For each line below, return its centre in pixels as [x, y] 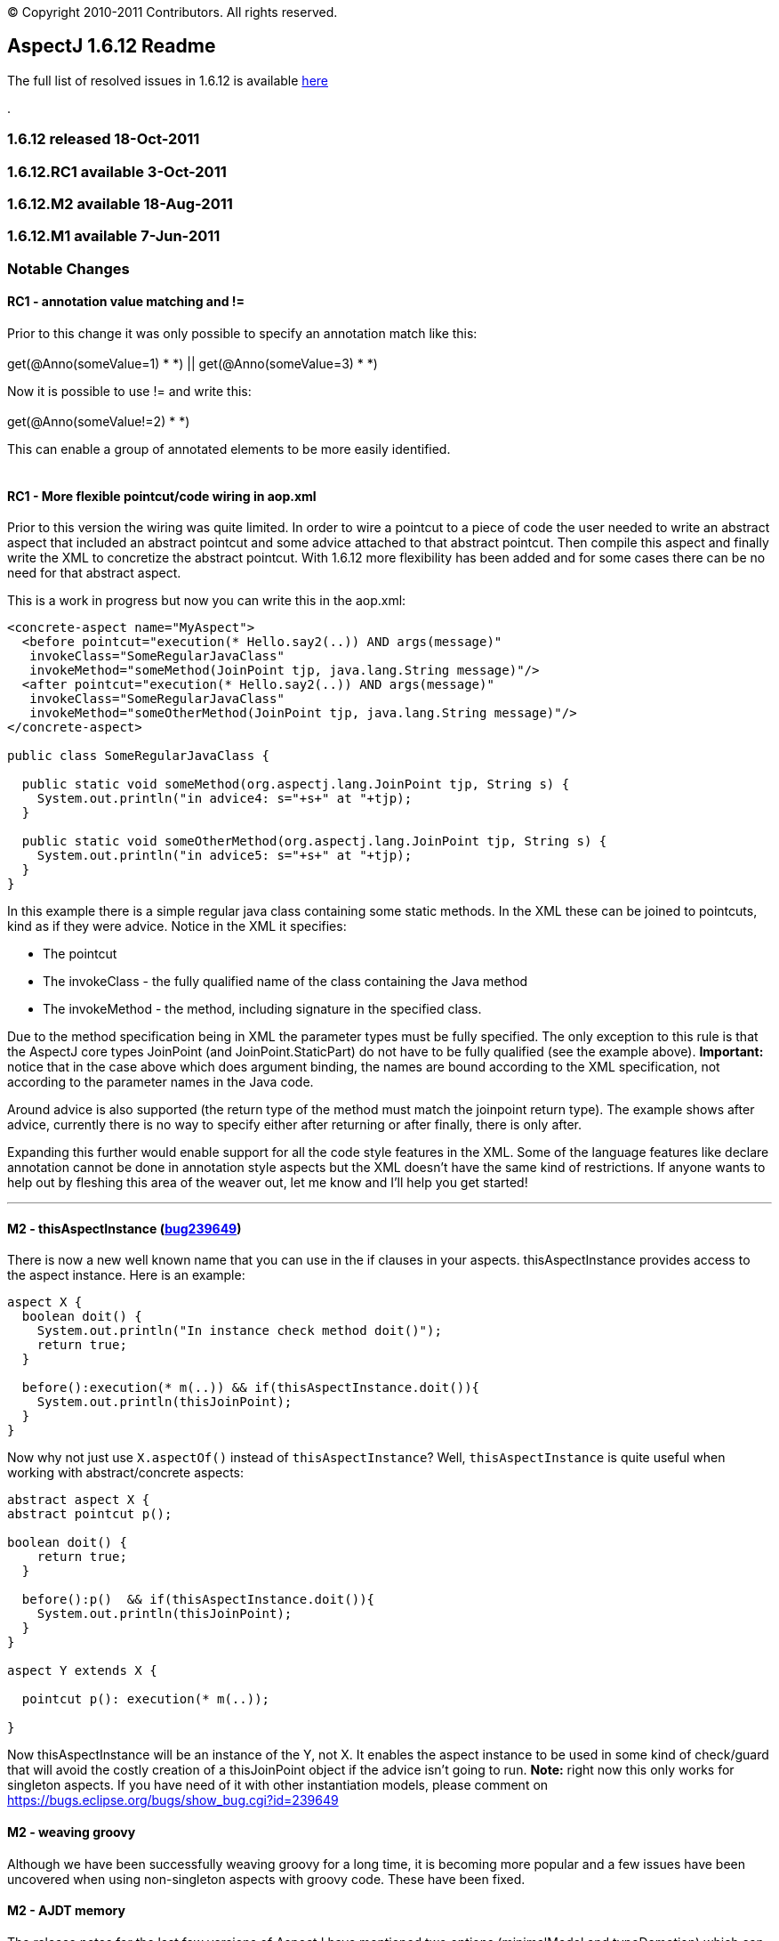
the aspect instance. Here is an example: [126, 1275]
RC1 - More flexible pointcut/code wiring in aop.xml [162, 496]
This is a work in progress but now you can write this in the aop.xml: [207, 601]
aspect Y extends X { [82, 1671]
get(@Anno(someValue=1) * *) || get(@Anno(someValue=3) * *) [193, 363]
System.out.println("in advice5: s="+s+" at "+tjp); [225, 856]
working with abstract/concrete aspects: [126, 1473]
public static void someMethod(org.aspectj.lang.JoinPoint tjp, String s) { [296, 784]
